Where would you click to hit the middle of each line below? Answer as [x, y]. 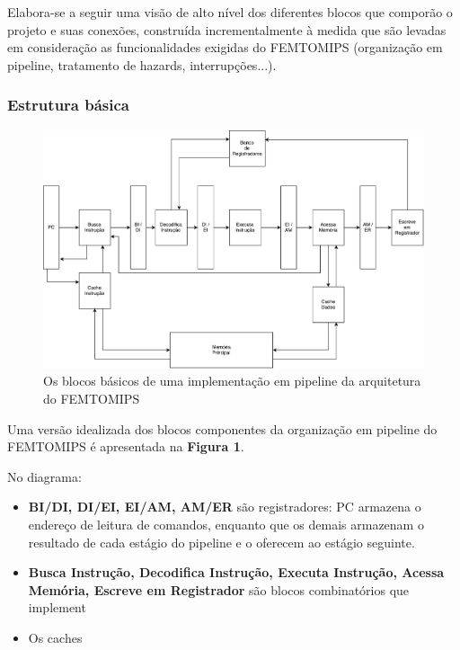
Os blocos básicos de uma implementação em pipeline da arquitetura [232, 381]
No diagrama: [44, 476]
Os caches [55, 637]
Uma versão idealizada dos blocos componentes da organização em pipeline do [222, 428]
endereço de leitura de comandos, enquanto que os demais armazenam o [226, 524]
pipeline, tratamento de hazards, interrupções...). [142, 64]
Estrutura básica [68, 105]
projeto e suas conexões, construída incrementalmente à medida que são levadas [227, 29]
